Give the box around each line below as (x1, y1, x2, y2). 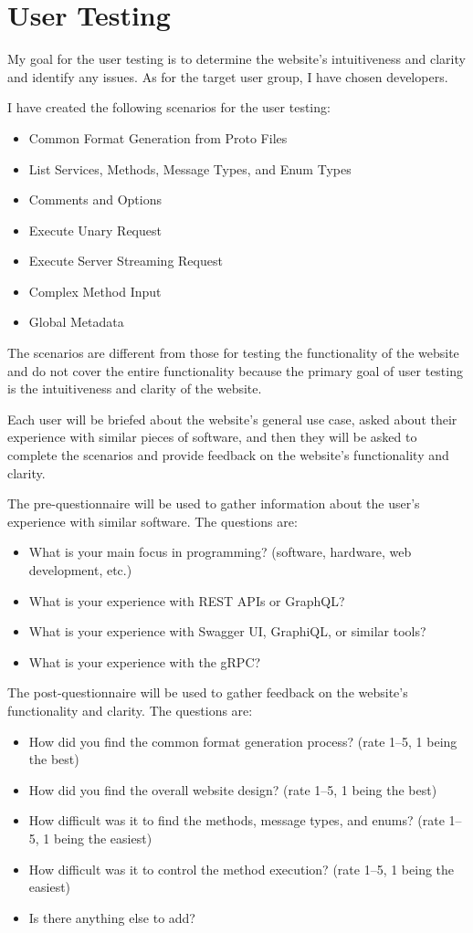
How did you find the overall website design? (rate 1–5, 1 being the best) (28, 780, 437, 799)
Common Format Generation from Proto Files (28, 128, 288, 147)
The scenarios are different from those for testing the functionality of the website (7, 343, 459, 362)
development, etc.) (28, 561, 132, 579)
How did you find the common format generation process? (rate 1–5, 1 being (28, 731, 457, 750)
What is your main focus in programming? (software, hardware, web (28, 542, 412, 561)
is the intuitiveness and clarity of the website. (7, 379, 262, 398)
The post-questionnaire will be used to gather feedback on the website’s (7, 683, 408, 702)
